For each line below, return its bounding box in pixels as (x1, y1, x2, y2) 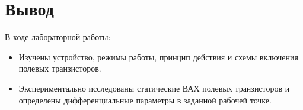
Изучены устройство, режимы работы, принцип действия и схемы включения (18, 50, 298, 63)
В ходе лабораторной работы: (5, 31, 111, 43)
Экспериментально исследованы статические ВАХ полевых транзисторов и (18, 82, 290, 94)
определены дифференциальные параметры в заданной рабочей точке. (18, 93, 272, 106)
